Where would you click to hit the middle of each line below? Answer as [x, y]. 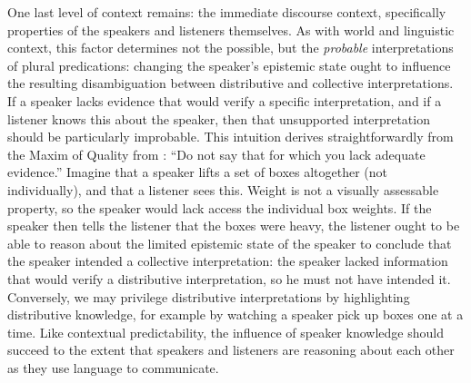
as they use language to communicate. [113, 367]
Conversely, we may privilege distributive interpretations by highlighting [209, 296]
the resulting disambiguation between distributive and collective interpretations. [230, 83]
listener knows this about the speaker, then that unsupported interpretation [219, 118]
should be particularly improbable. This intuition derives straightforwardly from [230, 137]
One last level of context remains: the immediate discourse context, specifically [227, 12]
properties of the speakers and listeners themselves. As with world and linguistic [231, 29]
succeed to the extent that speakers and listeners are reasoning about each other [231, 350]
